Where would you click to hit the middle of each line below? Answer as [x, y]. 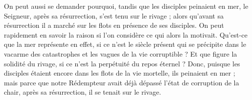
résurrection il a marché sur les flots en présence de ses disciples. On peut [114, 25]
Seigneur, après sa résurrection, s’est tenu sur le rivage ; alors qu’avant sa [114, 15]
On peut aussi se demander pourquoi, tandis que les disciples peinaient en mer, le [126, 6]
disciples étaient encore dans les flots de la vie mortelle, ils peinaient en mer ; [120, 73]
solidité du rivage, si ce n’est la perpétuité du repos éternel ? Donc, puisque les [122, 63]
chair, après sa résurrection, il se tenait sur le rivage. [83, 92]
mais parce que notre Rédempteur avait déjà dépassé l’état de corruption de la [122, 82]
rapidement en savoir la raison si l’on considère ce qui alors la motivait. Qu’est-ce [126, 34]
